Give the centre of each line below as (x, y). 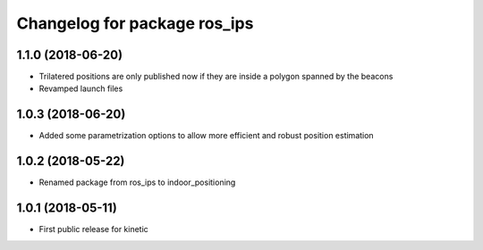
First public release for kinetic (94, 229)
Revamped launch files (81, 88)
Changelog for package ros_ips (135, 23)
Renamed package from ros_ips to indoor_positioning (137, 182)
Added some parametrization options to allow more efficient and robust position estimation (207, 136)
